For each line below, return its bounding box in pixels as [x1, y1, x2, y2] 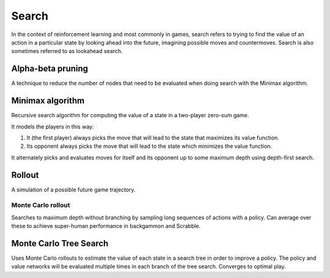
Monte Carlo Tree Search [11, 238, 109, 249]
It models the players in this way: [11, 123, 94, 130]
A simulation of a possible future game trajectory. [11, 186, 136, 193]
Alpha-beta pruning [11, 64, 89, 74]
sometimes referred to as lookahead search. [11, 48, 123, 55]
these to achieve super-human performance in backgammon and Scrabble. [11, 222, 201, 230]
